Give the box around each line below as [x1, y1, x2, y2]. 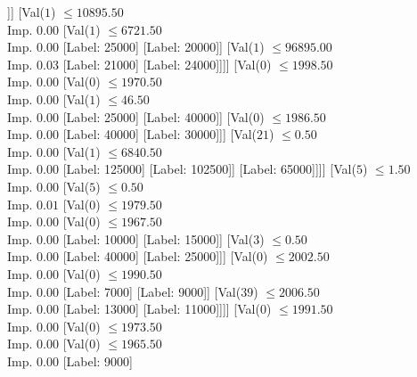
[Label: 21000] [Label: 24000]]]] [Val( [62, 54, 260, 73]
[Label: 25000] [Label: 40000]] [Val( [62, 107, 254, 126]
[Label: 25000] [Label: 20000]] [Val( [62, 37, 254, 56]
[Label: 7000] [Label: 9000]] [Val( [62, 282, 241, 300]
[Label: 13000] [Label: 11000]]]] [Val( [62, 299, 260, 318]
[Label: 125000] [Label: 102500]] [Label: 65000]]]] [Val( [62, 160, 356, 178]
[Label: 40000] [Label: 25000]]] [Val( [62, 247, 258, 266]
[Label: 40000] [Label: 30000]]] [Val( [62, 125, 258, 143]
